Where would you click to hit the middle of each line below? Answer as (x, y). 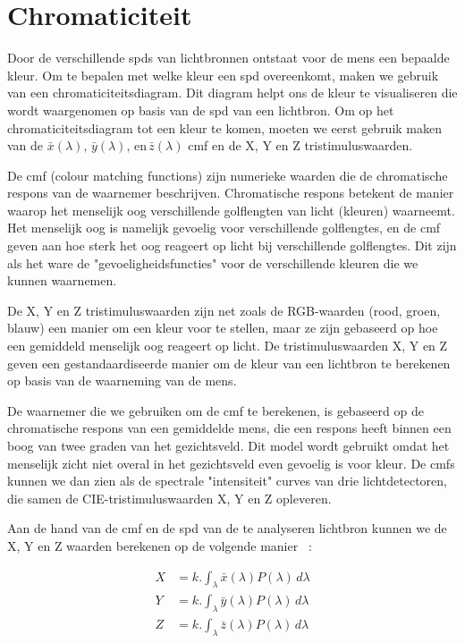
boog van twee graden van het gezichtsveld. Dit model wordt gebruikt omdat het (228, 445)
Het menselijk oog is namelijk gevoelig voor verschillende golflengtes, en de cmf (224, 228)
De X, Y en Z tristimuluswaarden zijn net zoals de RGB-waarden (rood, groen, (224, 310)
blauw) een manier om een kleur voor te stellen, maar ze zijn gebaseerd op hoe (223, 328)
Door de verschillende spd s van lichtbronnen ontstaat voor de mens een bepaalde (228, 58)
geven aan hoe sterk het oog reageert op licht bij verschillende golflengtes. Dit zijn (232, 245)
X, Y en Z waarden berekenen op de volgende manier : (160, 545)
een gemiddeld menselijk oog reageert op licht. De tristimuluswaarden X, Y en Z (228, 346)
